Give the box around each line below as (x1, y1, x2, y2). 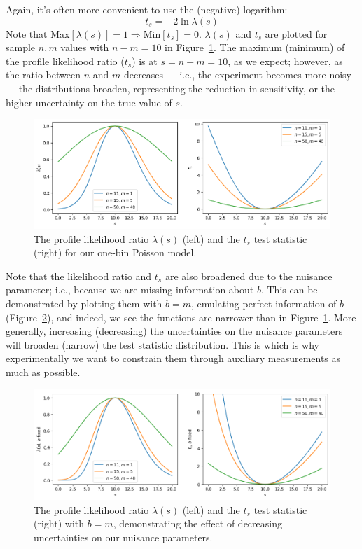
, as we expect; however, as (228, 53, 343, 68)
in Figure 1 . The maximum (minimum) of (165, 40, 345, 55)
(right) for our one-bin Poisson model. (34, 245, 197, 260)
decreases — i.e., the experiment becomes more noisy (123, 67, 351, 82)
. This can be (260, 282, 318, 297)
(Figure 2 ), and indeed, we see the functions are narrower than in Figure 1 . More (6, 310, 356, 324)
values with (60, 40, 109, 55)
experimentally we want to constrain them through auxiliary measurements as (6, 351, 341, 366)
